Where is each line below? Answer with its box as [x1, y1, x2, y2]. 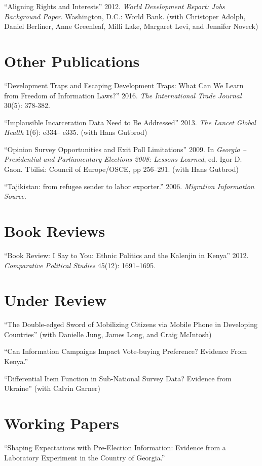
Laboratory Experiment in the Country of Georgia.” [4, 452, 165, 462]
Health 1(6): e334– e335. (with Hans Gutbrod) [4, 127, 147, 137]
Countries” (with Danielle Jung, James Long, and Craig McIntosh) [4, 329, 212, 339]
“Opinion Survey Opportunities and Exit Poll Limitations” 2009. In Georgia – [4, 144, 246, 154]
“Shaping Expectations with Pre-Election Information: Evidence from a [4, 442, 226, 452]
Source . [4, 191, 26, 201]
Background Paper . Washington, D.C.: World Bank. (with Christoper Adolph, [4, 11, 246, 21]
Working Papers [4, 413, 119, 434]
